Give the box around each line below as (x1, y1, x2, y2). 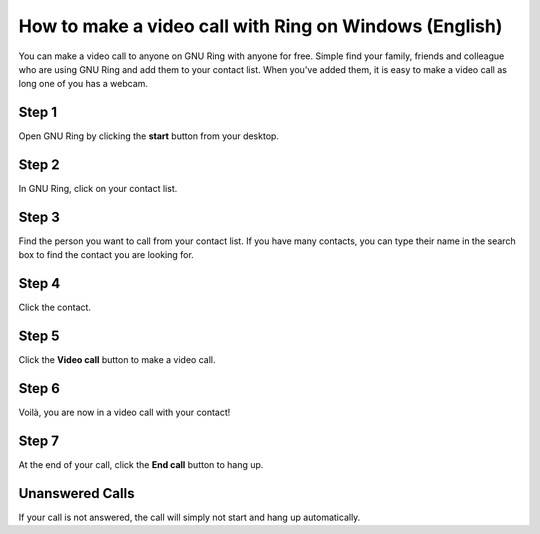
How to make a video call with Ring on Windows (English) (18, 15, 503, 37)
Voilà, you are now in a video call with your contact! (18, 406, 231, 419)
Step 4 (18, 275, 61, 292)
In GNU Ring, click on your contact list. (18, 183, 178, 195)
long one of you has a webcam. (18, 78, 149, 90)
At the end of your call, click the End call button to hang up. (18, 459, 264, 471)
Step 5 (18, 328, 60, 345)
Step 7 (18, 432, 60, 449)
